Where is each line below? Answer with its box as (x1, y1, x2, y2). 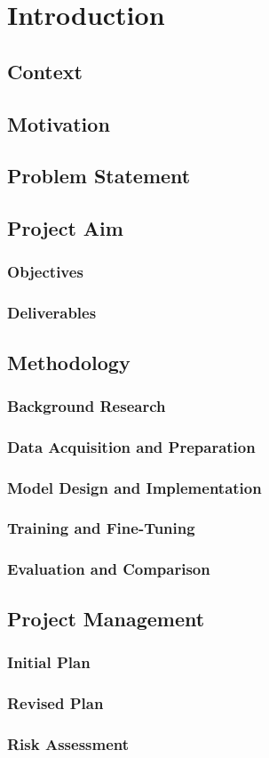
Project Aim (7, 214, 123, 242)
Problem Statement (7, 162, 191, 189)
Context (7, 57, 83, 85)
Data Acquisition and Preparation (7, 435, 256, 457)
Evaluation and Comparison (7, 558, 210, 580)
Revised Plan (7, 691, 104, 714)
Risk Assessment (7, 732, 130, 754)
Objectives (7, 261, 83, 283)
